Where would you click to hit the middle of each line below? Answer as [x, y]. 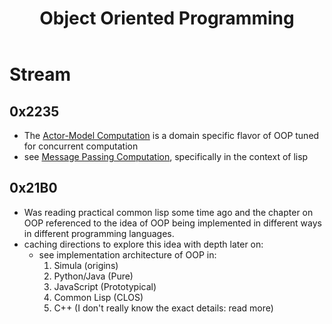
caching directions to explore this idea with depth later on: [143, 244]
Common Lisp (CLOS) [98, 297]
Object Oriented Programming [167, 18]
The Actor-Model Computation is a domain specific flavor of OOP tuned [171, 135]
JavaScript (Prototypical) [105, 286]
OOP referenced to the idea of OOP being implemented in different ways [172, 223]
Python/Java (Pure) [93, 276]
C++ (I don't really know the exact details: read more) [163, 308]
